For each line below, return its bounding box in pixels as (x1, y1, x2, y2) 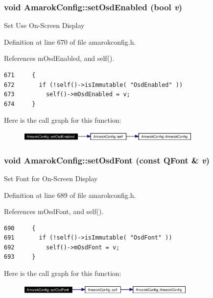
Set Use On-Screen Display (4, 20, 85, 30)
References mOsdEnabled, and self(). (4, 53, 115, 63)
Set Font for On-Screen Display (4, 173, 98, 183)
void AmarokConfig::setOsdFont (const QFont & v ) (4, 154, 210, 166)
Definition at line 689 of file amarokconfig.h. (4, 190, 136, 200)
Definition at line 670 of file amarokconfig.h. (4, 36, 136, 47)
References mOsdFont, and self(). (4, 206, 104, 217)
